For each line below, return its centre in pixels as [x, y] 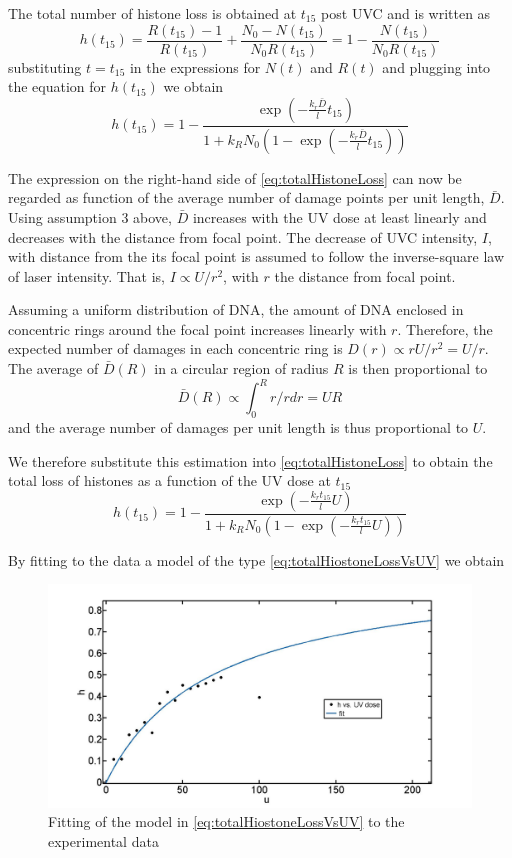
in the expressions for [195, 66]
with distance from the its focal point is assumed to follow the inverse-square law [256, 256]
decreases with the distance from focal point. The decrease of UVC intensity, [243, 236]
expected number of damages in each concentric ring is [175, 348]
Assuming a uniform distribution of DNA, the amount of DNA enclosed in [236, 309]
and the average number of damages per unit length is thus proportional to [238, 426]
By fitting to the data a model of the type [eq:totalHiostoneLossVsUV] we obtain [256, 559]
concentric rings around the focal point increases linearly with [197, 328]
